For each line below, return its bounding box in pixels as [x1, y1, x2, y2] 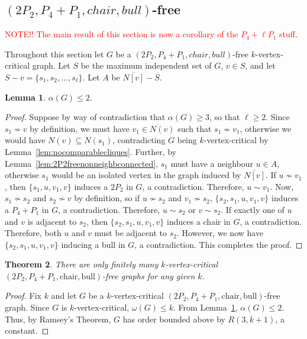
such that [177, 122, 212, 134]
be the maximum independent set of [80, 59, 212, 72]
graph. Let [32, 59, 70, 72]
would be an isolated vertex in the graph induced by [51, 169, 241, 181]
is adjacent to [27, 215, 77, 227]
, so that [209, 111, 240, 123]
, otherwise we [240, 122, 292, 134]
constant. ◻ [5, 324, 49, 337]
